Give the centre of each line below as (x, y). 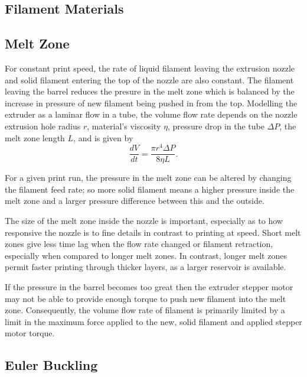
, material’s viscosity (124, 126)
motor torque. (30, 333)
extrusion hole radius (43, 126)
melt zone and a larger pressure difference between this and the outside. (135, 201)
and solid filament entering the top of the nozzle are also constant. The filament (149, 79)
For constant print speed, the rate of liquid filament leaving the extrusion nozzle (150, 68)
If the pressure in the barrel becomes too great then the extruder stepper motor (149, 287)
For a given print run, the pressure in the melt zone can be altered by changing (148, 178)
